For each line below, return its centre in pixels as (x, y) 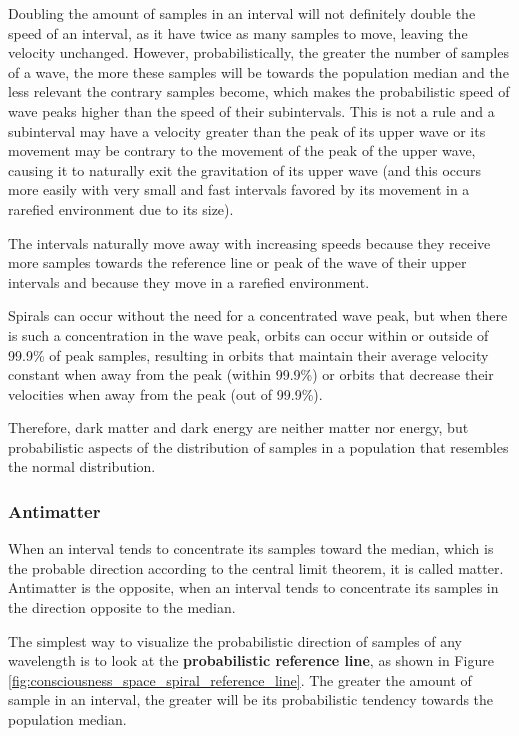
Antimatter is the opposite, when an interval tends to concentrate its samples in (253, 587)
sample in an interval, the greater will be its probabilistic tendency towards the (251, 699)
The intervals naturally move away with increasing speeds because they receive (249, 242)
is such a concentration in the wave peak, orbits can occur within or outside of (248, 334)
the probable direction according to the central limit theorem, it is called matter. (256, 567)
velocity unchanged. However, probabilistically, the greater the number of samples (258, 52)
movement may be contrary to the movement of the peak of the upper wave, (242, 150)
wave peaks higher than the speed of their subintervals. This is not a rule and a (251, 110)
